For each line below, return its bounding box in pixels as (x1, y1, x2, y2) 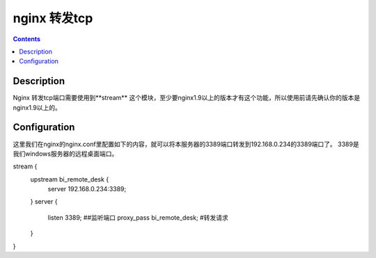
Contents (13, 35, 41, 43)
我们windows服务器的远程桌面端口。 (13, 150, 118, 158)
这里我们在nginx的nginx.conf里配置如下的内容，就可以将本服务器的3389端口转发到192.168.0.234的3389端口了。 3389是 (13, 140, 359, 148)
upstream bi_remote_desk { (30, 175, 109, 184)
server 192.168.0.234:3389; (47, 185, 127, 193)
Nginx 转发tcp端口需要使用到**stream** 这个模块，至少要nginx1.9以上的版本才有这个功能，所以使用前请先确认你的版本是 (13, 94, 361, 102)
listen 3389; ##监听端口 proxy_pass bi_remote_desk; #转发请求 (47, 213, 229, 222)
